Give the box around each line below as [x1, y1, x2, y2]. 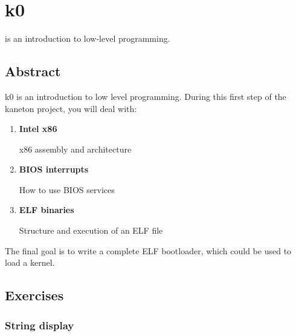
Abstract [5, 62, 61, 81]
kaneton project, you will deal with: [5, 102, 137, 114]
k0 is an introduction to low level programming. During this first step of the [5, 90, 286, 102]
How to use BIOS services [19, 183, 115, 196]
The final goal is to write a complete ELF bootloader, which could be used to [5, 244, 292, 257]
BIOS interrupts [19, 163, 89, 176]
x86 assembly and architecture [19, 142, 132, 155]
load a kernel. [5, 256, 55, 269]
